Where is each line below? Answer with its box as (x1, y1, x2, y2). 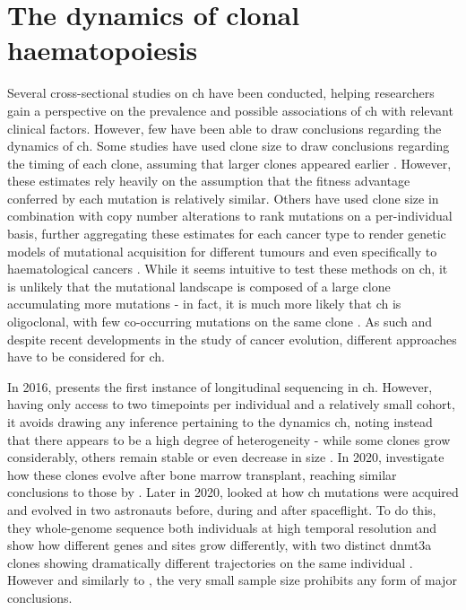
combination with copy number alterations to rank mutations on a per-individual (7, 206, 453, 225)
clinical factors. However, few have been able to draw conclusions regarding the (7, 118, 442, 137)
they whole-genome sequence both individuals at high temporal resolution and (7, 518, 437, 536)
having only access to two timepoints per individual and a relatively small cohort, (7, 395, 455, 414)
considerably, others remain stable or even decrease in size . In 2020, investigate (7, 448, 444, 466)
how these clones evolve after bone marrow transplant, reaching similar (7, 465, 397, 484)
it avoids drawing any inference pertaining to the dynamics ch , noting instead (7, 413, 433, 431)
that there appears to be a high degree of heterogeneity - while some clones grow (7, 430, 451, 449)
